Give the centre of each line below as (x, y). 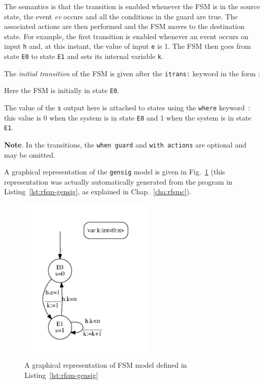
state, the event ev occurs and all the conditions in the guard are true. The (121, 16)
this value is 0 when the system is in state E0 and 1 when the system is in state (128, 117)
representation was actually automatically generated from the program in (118, 181)
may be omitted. (30, 154)
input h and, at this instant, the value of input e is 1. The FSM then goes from (128, 46)
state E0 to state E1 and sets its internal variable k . (84, 56)
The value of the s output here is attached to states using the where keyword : (127, 107)
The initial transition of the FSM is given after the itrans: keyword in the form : (132, 73)
